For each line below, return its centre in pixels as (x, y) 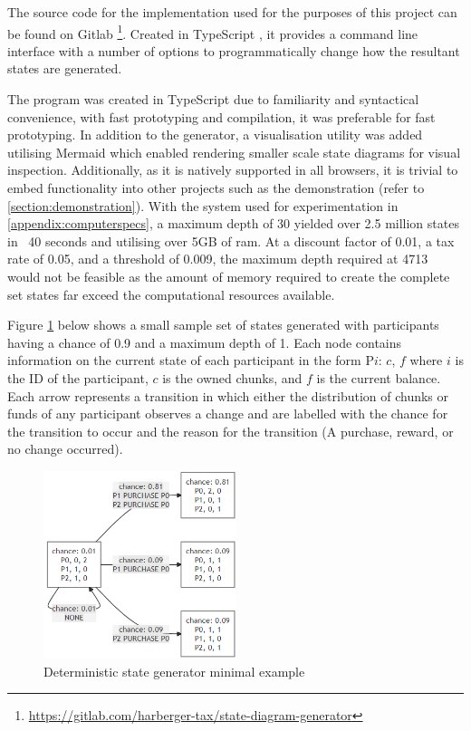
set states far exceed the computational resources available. (171, 294)
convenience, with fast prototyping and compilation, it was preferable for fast (221, 116)
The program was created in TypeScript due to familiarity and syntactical (213, 99)
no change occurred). (65, 449)
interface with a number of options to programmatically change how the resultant (234, 50)
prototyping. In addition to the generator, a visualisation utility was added (215, 135)
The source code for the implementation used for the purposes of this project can (232, 12)
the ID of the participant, (78, 377)
